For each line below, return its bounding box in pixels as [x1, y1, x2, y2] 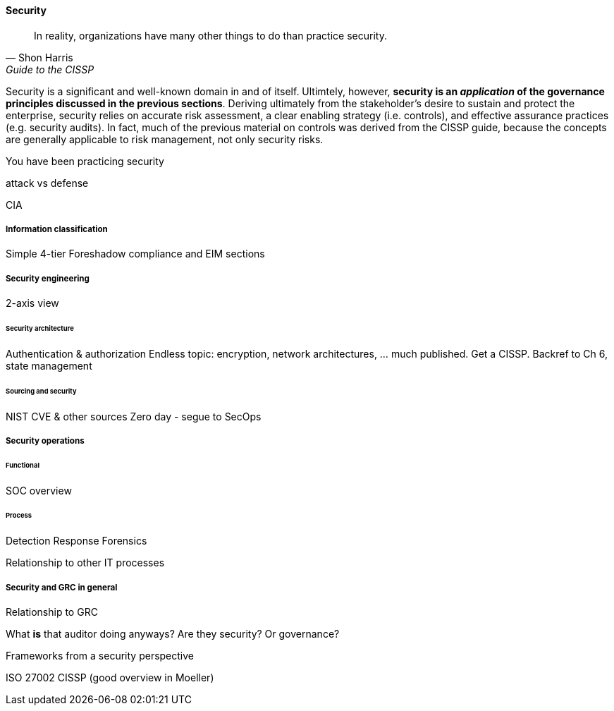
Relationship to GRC [6, 606, 98, 619]
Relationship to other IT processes [6, 557, 165, 569]
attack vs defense [6, 176, 89, 189]
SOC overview [6, 484, 72, 497]
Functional [6, 461, 39, 469]
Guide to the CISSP [6, 63, 94, 75]
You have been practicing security [6, 154, 164, 167]
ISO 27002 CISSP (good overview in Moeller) [6, 671, 214, 684]
